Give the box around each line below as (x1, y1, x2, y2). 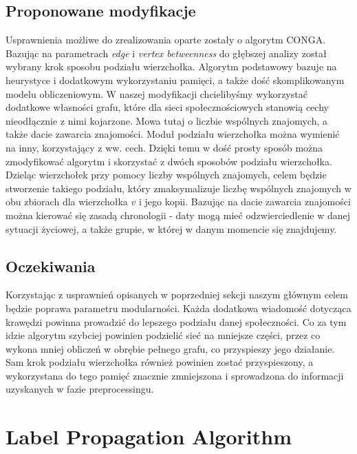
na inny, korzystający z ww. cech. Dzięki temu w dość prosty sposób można (6, 140, 323, 154)
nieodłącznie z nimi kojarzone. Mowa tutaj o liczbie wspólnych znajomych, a (6, 113, 327, 127)
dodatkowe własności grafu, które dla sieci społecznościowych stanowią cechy (6, 100, 329, 114)
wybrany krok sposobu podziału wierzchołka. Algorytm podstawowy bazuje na (6, 59, 337, 74)
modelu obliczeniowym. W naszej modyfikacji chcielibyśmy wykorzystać (6, 86, 307, 101)
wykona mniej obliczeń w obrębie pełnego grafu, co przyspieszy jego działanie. (6, 341, 335, 355)
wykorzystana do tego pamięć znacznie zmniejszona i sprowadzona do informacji (6, 368, 344, 382)
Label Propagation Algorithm (6, 422, 292, 451)
